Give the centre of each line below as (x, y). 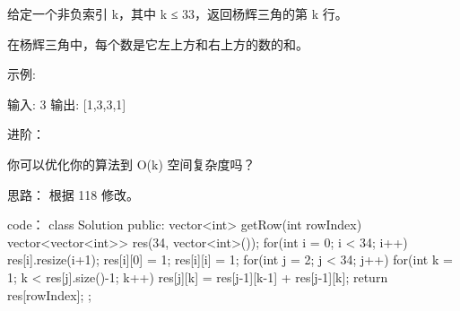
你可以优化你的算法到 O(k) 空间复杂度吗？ (131, 164)
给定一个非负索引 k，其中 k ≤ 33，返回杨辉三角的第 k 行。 (178, 13)
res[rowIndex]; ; (49, 294)
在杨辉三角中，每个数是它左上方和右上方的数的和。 (158, 43)
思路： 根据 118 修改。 (73, 194)
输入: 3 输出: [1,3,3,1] (67, 104)
